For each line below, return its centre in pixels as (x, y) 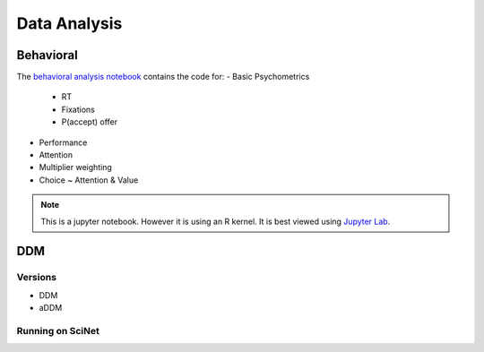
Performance (63, 142)
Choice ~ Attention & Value (89, 180)
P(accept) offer (90, 122)
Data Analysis (69, 23)
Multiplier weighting (75, 167)
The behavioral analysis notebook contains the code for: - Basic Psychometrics (163, 77)
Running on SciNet (58, 331)
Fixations (78, 109)
